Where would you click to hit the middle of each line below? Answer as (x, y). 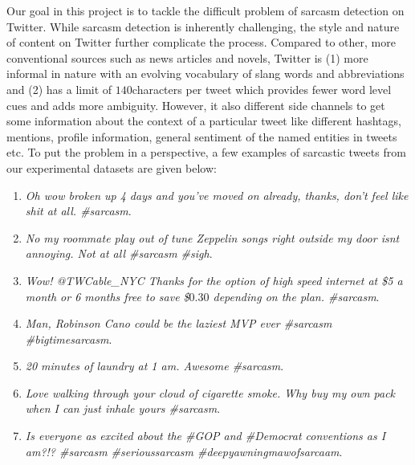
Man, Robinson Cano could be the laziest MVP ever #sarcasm (179, 323)
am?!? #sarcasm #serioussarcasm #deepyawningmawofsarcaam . (184, 451)
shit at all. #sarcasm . (78, 211)
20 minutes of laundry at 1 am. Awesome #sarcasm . (155, 366)
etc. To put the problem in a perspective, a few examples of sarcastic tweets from (206, 152)
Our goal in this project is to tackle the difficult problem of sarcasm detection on (205, 10)
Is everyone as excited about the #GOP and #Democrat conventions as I (205, 436)
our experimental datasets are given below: (112, 167)
